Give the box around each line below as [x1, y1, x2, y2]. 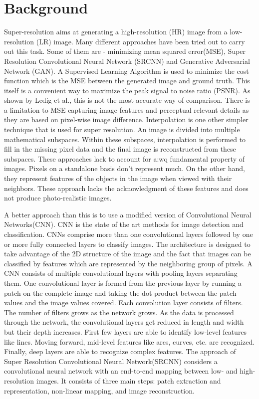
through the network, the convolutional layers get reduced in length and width [4, 317, 244, 327]
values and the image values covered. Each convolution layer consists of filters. [4, 297, 243, 308]
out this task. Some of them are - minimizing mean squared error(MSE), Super [4, 46, 246, 56]
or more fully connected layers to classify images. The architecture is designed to [4, 238, 251, 249]
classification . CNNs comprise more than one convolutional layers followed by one [4, 229, 253, 239]
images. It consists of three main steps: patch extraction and [36, 375, 221, 386]
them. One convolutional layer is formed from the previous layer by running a [4, 277, 242, 288]
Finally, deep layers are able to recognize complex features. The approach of [4, 346, 236, 357]
